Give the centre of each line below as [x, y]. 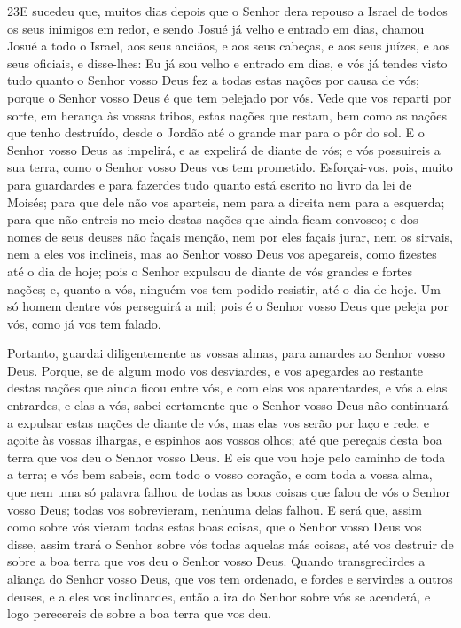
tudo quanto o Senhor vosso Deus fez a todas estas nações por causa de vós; [213, 80]
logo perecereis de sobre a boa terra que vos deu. [139, 613]
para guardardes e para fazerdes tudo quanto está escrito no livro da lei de [210, 184]
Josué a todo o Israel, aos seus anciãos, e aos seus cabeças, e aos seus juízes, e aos [229, 46]
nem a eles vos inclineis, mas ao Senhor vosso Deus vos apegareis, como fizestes [222, 254]
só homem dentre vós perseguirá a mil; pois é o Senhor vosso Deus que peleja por [228, 306]
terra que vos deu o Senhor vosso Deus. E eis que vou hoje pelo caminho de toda [227, 457]
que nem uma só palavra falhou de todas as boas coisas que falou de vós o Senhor [229, 492]
